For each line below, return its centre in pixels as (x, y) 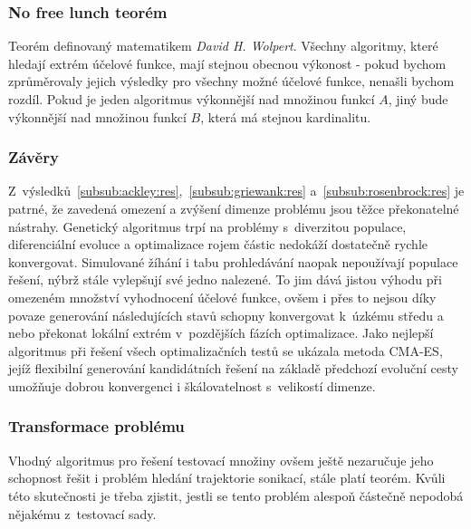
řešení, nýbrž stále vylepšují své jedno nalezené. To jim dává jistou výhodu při (225, 279)
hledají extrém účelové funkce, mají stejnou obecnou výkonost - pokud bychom (227, 63)
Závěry (34, 157)
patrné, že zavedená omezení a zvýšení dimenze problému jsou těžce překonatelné (234, 208)
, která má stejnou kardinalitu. (286, 116)
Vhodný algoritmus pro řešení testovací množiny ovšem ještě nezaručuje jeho (221, 460)
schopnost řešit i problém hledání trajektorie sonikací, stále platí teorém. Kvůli (227, 478)
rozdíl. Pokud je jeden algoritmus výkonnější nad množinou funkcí (192, 99)
